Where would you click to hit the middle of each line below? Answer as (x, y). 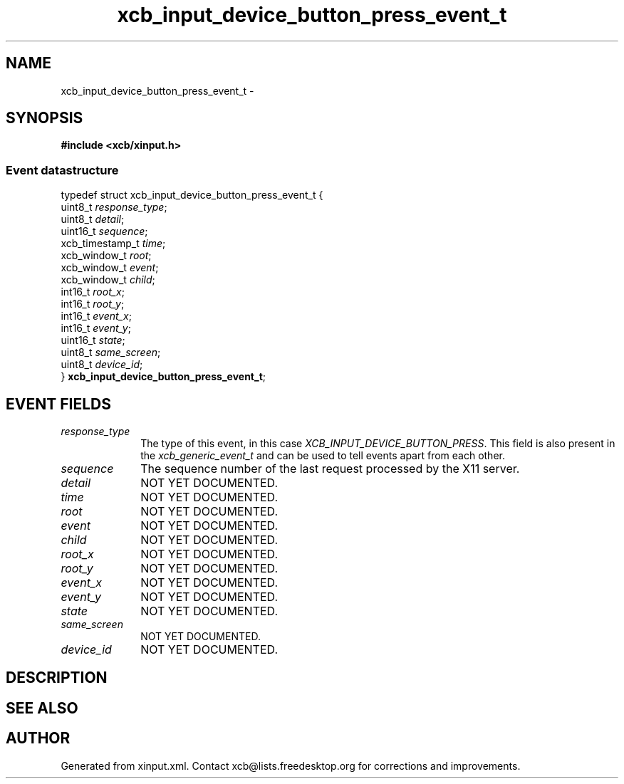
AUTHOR (38, 738)
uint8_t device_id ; (102, 365)
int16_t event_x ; (96, 316)
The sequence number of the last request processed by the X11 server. (330, 469)
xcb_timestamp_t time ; (113, 244)
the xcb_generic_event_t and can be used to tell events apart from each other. (323, 456)
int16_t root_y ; (93, 304)
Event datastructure (62, 170)
